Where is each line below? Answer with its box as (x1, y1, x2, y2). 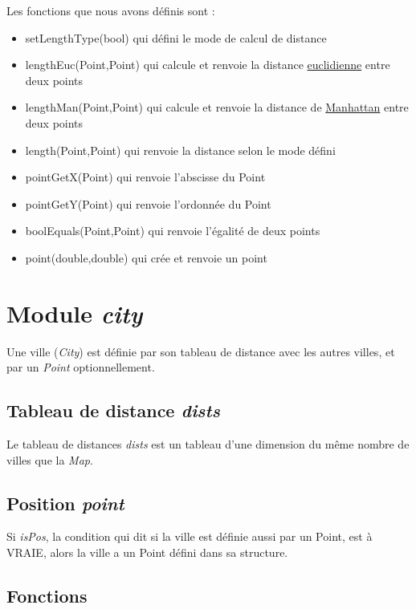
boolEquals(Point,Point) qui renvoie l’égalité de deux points (25, 222, 320, 239)
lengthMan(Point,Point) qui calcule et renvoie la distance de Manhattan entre (25, 99, 409, 116)
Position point (6, 490, 124, 515)
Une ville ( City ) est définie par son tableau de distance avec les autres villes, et (6, 343, 395, 359)
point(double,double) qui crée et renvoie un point (25, 249, 267, 266)
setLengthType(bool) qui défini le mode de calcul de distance (25, 29, 327, 46)
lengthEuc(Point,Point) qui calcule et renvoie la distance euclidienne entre (25, 56, 390, 73)
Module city (6, 296, 143, 330)
